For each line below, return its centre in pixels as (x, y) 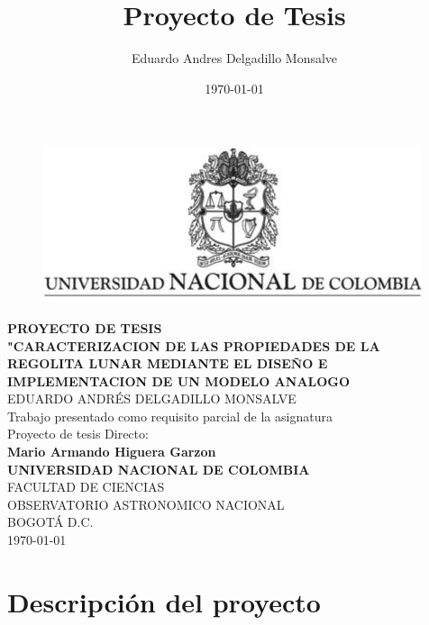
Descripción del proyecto (164, 601)
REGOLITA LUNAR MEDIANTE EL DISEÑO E (168, 363)
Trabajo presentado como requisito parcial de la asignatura (170, 416)
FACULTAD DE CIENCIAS (86, 487)
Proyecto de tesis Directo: (78, 434)
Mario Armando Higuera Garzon (112, 452)
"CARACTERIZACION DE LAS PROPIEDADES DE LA (194, 345)
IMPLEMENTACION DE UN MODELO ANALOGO (179, 380)
